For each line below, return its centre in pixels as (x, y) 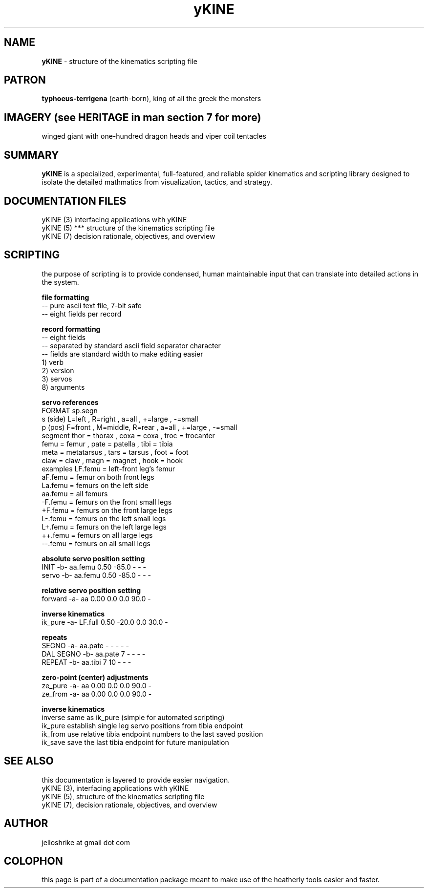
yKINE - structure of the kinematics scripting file (119, 61)
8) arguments (63, 387)
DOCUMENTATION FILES (65, 201)
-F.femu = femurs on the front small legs (107, 502)
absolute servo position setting (93, 558)
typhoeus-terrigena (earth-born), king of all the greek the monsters (151, 99)
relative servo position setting (91, 590)
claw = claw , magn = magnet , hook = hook (112, 460)
